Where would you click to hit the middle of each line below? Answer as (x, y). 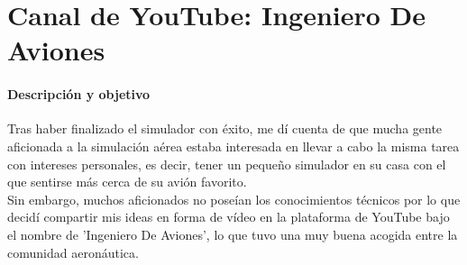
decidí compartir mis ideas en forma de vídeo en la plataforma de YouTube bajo (229, 217)
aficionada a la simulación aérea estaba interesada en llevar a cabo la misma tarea (233, 146)
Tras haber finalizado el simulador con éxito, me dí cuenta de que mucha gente (225, 128)
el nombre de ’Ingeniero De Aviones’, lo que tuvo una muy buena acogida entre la (233, 234)
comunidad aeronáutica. (73, 252)
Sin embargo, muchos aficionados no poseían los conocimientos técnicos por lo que (234, 199)
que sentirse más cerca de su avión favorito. (127, 182)
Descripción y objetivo (79, 94)
